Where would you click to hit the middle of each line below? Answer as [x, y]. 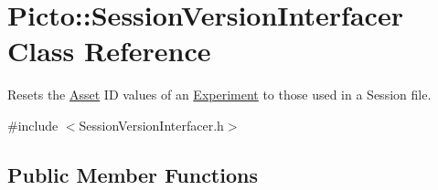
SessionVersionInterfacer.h [151, 125]
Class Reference [109, 51]
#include [33, 125]
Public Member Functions [133, 174]
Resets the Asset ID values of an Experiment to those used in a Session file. [219, 95]
